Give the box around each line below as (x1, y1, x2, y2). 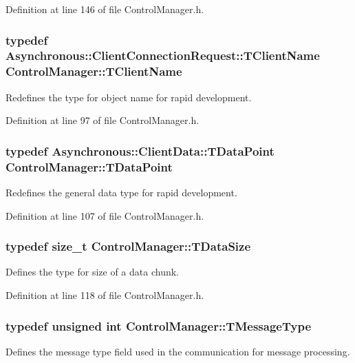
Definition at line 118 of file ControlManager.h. (6, 287, 204, 302)
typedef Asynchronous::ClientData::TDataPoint (6, 142, 275, 159)
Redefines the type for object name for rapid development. (6, 90, 252, 104)
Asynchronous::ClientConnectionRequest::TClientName (6, 47, 320, 64)
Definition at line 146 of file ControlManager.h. (6, 2, 204, 16)
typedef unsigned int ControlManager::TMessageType (6, 317, 312, 334)
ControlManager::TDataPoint (6, 158, 173, 175)
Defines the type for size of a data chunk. (6, 265, 179, 279)
